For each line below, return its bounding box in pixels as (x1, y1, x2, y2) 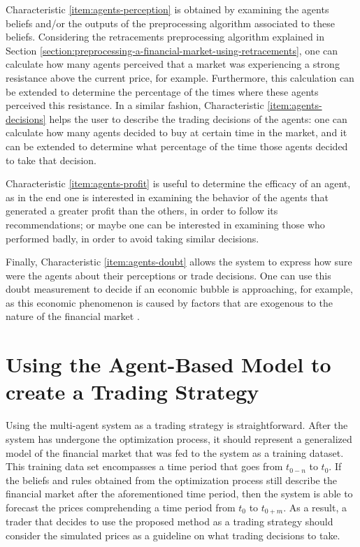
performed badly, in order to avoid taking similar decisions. (6, 231, 259, 245)
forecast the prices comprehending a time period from (6, 499, 236, 514)
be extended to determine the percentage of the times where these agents (6, 84, 319, 99)
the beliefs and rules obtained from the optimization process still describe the (6, 472, 337, 487)
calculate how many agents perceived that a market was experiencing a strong (6, 57, 340, 71)
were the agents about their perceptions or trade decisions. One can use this (6, 268, 331, 282)
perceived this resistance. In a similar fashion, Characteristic (6, 98, 264, 112)
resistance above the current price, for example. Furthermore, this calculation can (6, 70, 354, 85)
